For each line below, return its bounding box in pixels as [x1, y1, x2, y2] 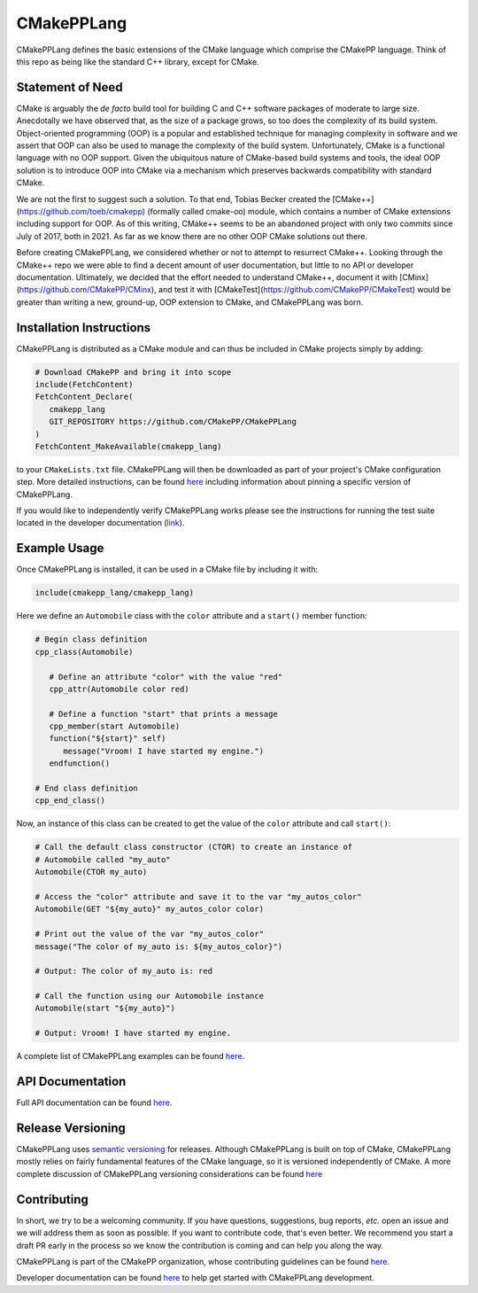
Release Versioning [16, 1120, 126, 1135]
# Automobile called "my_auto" [35, 854, 172, 864]
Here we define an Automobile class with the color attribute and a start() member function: [16, 611, 367, 621]
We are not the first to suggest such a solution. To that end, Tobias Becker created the [16, 193, 331, 204]
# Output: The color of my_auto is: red [35, 966, 212, 977]
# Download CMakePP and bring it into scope [35, 367, 232, 377]
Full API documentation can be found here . [16, 1097, 173, 1108]
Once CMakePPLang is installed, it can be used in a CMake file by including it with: [16, 564, 319, 575]
